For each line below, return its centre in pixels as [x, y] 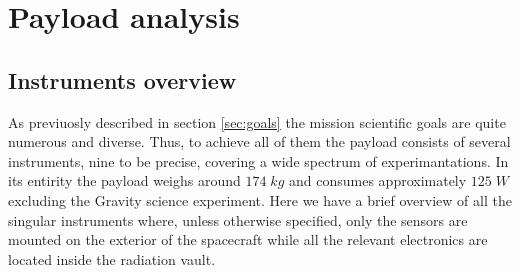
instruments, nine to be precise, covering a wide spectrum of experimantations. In [258, 160]
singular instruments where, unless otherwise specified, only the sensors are [238, 219]
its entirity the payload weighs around [124, 180]
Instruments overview [122, 79]
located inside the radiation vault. [112, 258]
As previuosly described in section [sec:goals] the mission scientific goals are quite [257, 121]
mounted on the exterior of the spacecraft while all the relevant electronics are [248, 239]
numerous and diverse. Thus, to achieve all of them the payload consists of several [259, 141]
